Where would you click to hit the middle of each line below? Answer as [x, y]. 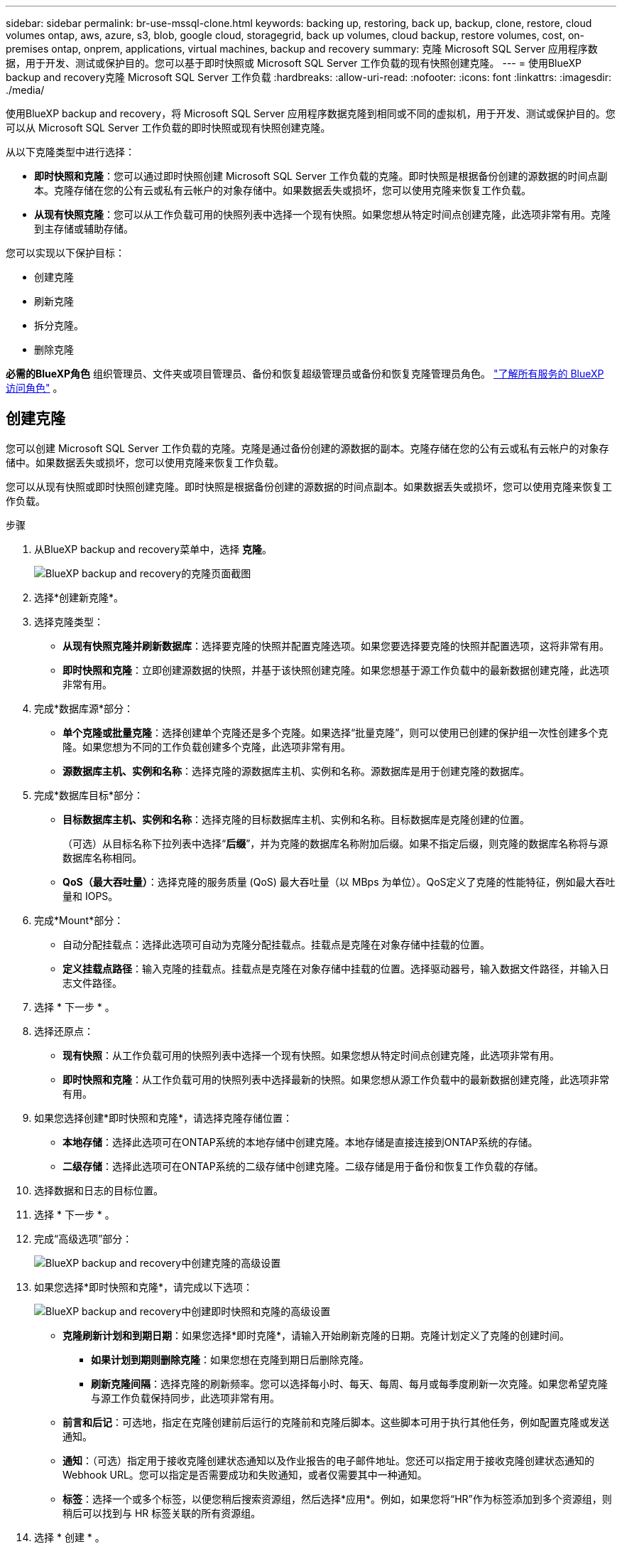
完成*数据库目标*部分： [89, 795]
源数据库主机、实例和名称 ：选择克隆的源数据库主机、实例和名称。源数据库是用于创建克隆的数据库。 [296, 771]
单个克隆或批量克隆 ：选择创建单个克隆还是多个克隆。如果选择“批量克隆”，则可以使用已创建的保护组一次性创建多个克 [335, 732]
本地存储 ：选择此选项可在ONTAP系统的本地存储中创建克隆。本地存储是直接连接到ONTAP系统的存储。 [300, 1142]
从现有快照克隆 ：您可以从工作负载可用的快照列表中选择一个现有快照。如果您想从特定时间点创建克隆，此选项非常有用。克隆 [322, 214]
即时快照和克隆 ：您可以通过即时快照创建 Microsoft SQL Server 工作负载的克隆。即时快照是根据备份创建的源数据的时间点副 [321, 176]
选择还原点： [64, 1031]
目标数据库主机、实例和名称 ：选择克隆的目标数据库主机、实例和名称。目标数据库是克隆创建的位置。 [296, 819]
